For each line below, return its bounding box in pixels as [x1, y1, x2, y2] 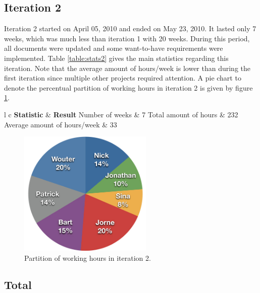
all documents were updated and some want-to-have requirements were [4, 43, 223, 53]
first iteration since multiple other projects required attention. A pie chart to [4, 72, 241, 83]
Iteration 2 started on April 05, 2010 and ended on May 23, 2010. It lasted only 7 [4, 23, 256, 34]
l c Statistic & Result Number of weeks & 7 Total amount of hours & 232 [4, 109, 238, 119]
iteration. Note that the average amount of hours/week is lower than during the [4, 62, 251, 73]
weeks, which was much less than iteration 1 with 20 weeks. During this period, [4, 33, 250, 43]
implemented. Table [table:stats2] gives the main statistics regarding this [4, 52, 229, 63]
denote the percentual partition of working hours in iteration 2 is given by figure [4, 82, 253, 93]
